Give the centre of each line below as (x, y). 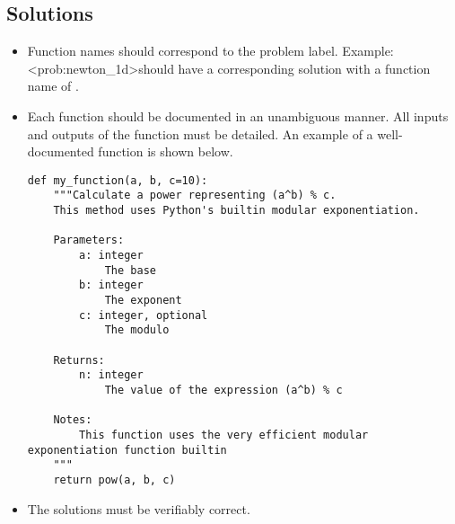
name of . (53, 86)
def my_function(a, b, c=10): (118, 180)
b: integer (111, 285)
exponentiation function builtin (127, 450)
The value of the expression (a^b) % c (223, 390)
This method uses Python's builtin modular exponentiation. (236, 211)
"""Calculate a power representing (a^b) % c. (195, 195)
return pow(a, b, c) (114, 480)
